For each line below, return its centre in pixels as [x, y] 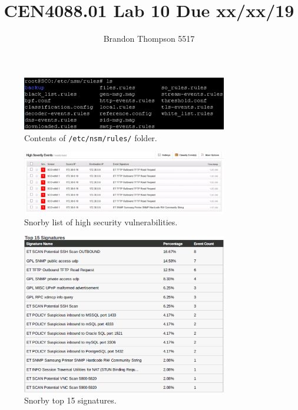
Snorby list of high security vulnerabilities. [101, 221]
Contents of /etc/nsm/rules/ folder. [91, 137]
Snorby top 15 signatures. [70, 400]
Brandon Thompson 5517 [149, 39]
